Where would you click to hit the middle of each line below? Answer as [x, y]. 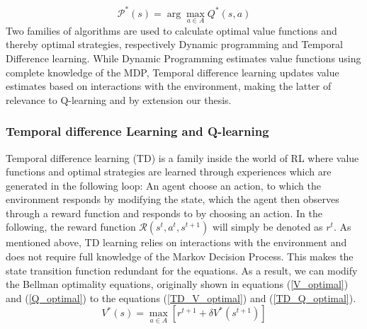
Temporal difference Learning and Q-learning [137, 131]
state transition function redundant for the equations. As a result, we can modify [182, 270]
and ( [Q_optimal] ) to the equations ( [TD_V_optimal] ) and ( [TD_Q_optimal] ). [181, 298]
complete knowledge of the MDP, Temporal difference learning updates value [173, 72]
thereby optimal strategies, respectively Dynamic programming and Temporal [174, 44]
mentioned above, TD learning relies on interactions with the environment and [176, 242]
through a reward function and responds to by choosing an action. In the [164, 213]
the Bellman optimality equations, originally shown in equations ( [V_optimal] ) [177, 284]
